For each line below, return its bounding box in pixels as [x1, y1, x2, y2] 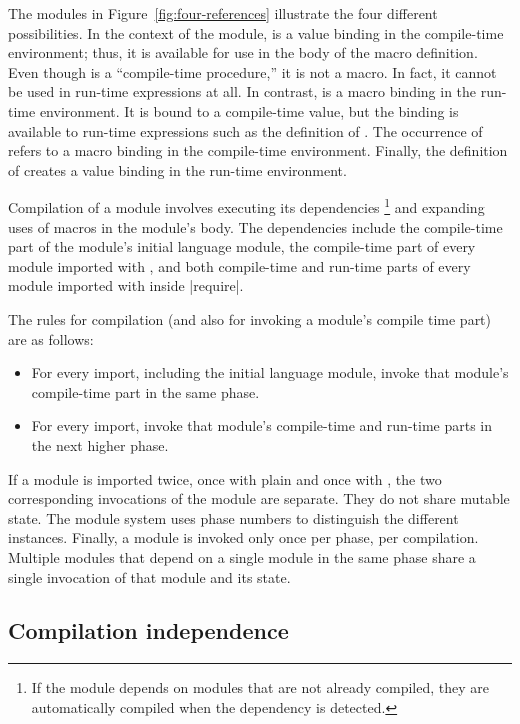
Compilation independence [8, 615, 289, 646]
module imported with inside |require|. [8, 275, 244, 296]
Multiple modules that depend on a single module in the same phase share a [8, 546, 476, 567]
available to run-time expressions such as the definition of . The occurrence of [8, 120, 483, 141]
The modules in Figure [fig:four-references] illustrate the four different [8, 3, 438, 23]
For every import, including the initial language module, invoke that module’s [31, 362, 509, 383]
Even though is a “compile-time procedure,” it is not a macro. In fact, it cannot [8, 61, 497, 82]
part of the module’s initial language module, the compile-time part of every [8, 236, 476, 257]
